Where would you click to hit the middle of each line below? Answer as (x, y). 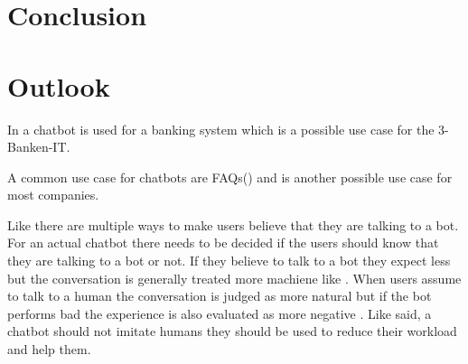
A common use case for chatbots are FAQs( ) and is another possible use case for (230, 177)
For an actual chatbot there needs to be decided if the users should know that (223, 243)
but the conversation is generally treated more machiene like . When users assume (234, 278)
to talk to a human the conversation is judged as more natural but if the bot (220, 296)
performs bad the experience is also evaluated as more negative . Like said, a (220, 313)
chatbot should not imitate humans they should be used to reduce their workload (232, 331)
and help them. (49, 349)
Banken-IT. (39, 147)
